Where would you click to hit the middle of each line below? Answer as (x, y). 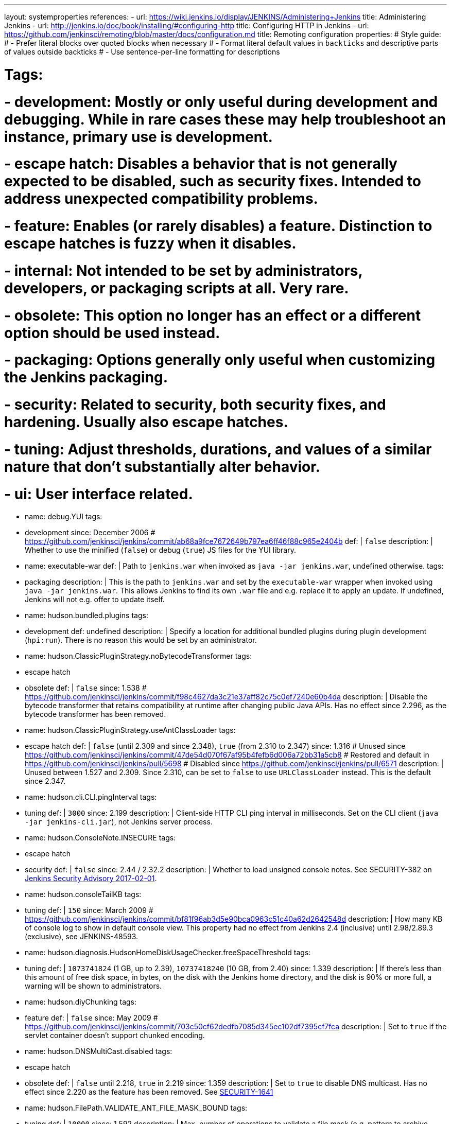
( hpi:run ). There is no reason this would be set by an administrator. (141, 640)
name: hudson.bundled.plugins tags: (86, 616)
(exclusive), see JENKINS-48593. (82, 937)
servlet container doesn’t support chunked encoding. (115, 1035)
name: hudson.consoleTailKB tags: (83, 894)
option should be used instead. (112, 333)
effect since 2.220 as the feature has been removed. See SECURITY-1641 (149, 1092)
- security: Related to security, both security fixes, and (195, 405)
